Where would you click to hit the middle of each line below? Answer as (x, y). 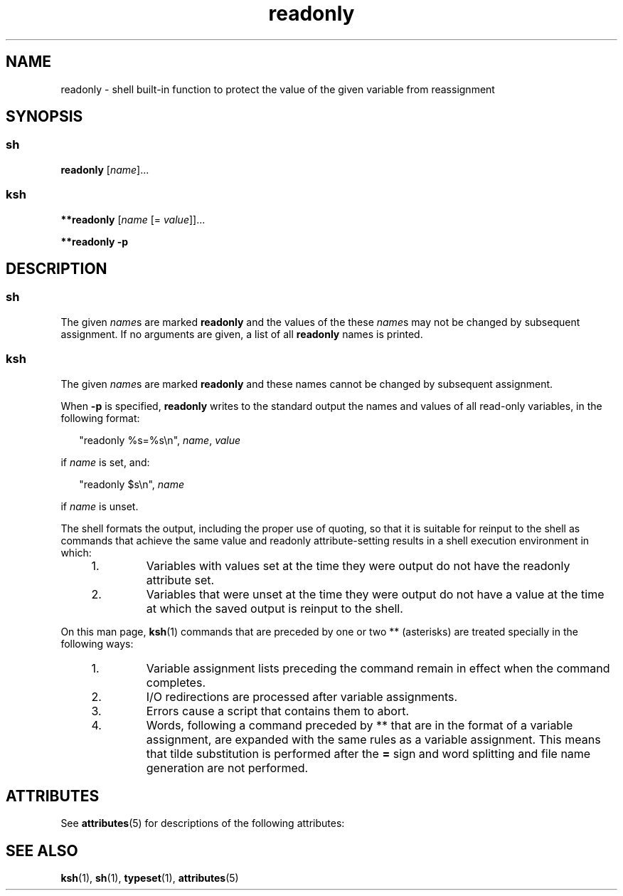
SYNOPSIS (44, 117)
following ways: (97, 643)
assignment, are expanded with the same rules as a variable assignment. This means (373, 739)
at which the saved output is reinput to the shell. (275, 608)
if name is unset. (100, 506)
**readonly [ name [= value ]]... (133, 219)
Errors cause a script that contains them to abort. (278, 711)
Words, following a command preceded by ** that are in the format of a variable (360, 725)
